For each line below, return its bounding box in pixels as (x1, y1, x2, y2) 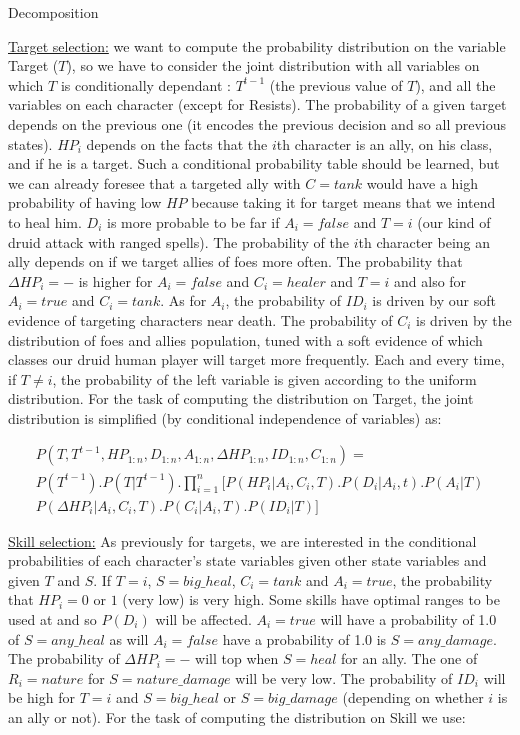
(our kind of (417, 211, 491, 232)
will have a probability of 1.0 (320, 608, 497, 629)
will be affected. (155, 608, 252, 629)
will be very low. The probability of (235, 667, 453, 688)
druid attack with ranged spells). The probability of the (8, 231, 349, 252)
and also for (394, 270, 467, 291)
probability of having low (8, 192, 162, 213)
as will (109, 628, 149, 649)
